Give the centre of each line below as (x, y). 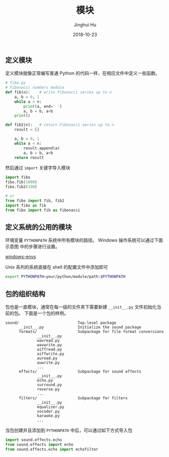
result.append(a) (41, 148)
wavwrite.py (50, 345)
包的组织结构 (25, 294)
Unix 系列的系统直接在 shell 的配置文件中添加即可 (57, 267)
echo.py (45, 381)
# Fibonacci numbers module (35, 88)
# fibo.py (16, 83)
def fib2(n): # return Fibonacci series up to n (60, 125)
